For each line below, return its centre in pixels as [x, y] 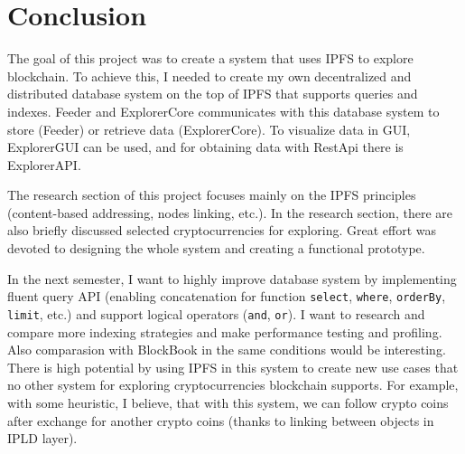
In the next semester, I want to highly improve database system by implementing [232, 278]
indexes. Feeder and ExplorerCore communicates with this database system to [223, 111]
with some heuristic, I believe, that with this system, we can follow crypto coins [228, 402]
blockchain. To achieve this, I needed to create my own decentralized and [209, 76]
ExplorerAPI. [44, 164]
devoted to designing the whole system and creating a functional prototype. [216, 248]
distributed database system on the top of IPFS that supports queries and [213, 94]
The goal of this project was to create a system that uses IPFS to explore [210, 58]
